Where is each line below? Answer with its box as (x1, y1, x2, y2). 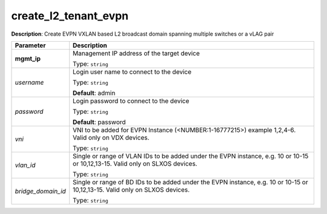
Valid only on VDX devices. (73, 133, 150, 141)
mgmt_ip (15, 54, 41, 63)
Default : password (73, 118, 127, 126)
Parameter (15, 41, 46, 50)
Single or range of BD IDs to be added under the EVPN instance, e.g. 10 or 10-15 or (73, 178, 308, 186)
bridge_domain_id (15, 187, 66, 195)
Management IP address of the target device (73, 49, 200, 57)
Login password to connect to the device (73, 97, 190, 105)
